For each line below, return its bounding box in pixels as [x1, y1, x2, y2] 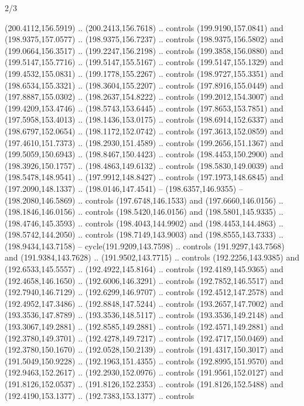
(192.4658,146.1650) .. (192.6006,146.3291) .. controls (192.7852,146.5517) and [5, 274, 283, 286]
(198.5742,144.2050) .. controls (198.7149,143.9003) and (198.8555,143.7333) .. [5, 228, 283, 241]
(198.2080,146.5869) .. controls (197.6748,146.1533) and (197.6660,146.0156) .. [5, 194, 283, 206]
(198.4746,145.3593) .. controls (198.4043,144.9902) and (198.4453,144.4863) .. [5, 216, 283, 229]
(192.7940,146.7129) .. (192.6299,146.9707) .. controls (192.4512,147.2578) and [5, 286, 283, 298]
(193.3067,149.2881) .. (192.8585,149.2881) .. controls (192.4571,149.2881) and [5, 320, 283, 333]
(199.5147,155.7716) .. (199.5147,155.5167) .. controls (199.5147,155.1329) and [5, 56, 283, 68]
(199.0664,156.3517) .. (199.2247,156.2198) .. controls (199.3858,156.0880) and [5, 44, 283, 56]
